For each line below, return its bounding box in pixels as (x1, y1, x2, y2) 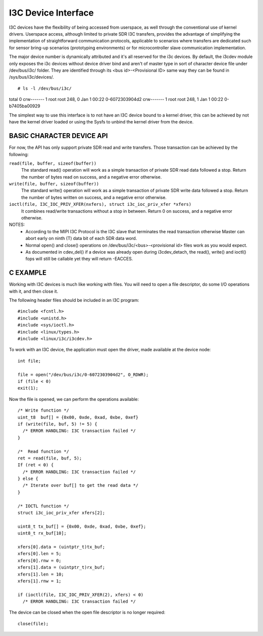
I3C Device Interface (9, 7, 94, 18)
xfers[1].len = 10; (18, 571, 64, 577)
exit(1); (18, 385, 38, 391)
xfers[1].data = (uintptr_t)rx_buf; (18, 565, 105, 570)
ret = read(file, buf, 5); (18, 455, 82, 461)
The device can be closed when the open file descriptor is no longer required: (9, 610, 166, 616)
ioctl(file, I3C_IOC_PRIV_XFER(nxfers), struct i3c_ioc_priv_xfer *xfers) (9, 201, 192, 207)
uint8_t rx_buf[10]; (18, 531, 67, 536)
